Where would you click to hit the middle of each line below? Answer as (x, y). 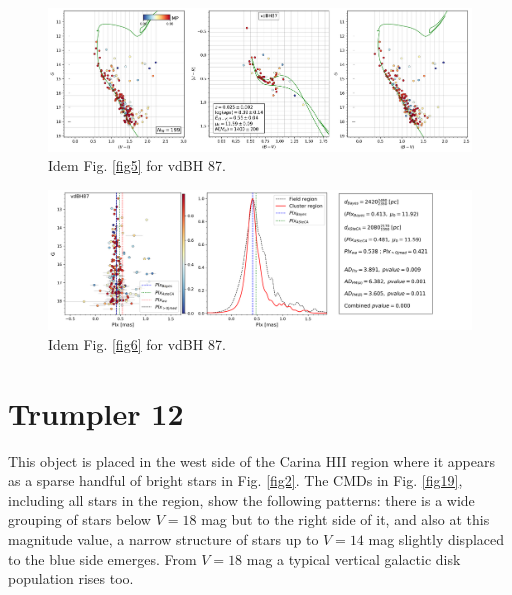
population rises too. (71, 578)
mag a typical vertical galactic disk (353, 558)
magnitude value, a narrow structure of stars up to (163, 539)
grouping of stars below (79, 519)
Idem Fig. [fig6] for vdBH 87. (137, 343)
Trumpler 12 (96, 412)
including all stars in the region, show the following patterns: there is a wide (241, 499)
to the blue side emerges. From (102, 558)
